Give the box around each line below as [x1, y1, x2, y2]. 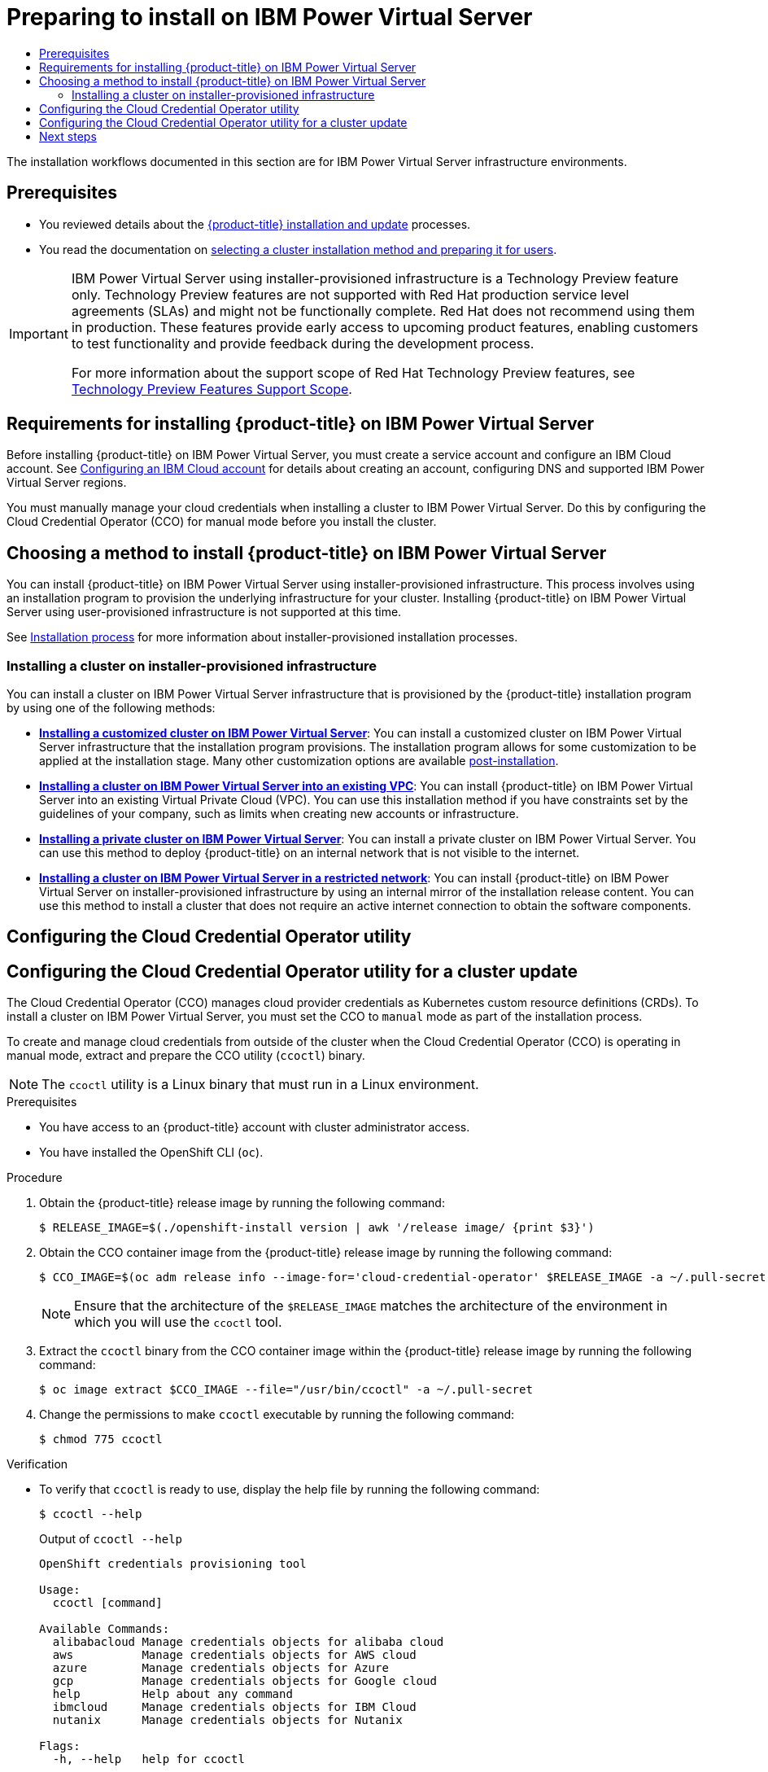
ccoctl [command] [52, 1596, 163, 1610]
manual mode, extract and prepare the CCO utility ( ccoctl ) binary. [7, 1048, 365, 1063]
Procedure [7, 1170, 63, 1185]
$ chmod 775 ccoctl [39, 1433, 163, 1446]
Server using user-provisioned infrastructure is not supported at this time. [7, 605, 402, 619]
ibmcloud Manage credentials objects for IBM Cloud [52, 1700, 417, 1714]
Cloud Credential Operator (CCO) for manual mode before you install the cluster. [7, 514, 437, 529]
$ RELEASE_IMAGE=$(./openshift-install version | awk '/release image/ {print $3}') [39, 1221, 595, 1235]
